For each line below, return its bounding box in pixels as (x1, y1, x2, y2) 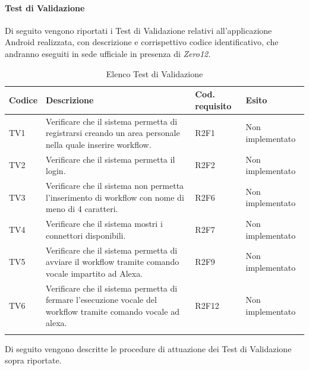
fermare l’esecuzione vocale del (46, 293, 157, 306)
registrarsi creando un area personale (46, 127, 180, 139)
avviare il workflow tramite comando (46, 255, 179, 268)
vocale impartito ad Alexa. (46, 267, 143, 279)
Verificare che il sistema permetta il (46, 153, 175, 165)
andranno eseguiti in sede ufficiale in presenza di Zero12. (5, 47, 211, 59)
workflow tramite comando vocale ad (46, 305, 179, 317)
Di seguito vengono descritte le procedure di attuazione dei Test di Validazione (5, 342, 292, 355)
